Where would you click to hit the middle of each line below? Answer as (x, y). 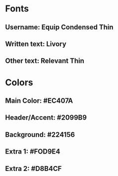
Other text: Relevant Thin (45, 61)
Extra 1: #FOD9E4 (33, 152)
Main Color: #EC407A (39, 100)
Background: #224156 (40, 134)
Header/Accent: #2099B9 (46, 118)
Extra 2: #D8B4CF (33, 168)
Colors (19, 82)
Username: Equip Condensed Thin (59, 27)
